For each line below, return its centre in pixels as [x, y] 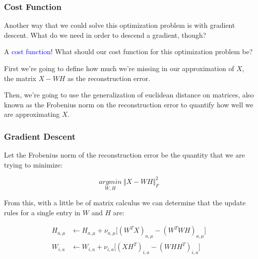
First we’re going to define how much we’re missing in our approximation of [119, 68]
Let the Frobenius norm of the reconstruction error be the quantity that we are [125, 155]
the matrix [20, 78]
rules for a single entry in [42, 212]
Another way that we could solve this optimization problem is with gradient [120, 25]
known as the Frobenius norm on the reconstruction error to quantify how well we [129, 104]
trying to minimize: [33, 164]
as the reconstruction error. [109, 78]
